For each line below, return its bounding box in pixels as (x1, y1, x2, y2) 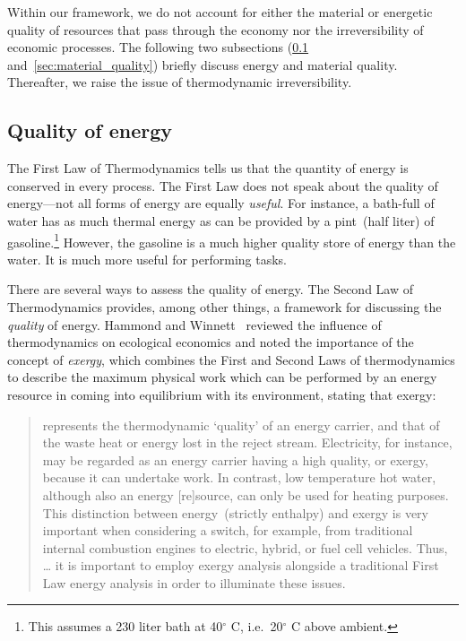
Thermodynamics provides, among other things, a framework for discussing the (7, 297, 442, 316)
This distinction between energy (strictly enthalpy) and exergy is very (42, 503, 428, 522)
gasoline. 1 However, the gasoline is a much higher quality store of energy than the (7, 230, 456, 251)
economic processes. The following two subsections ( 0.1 (7, 38, 309, 56)
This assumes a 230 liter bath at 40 (28, 617, 223, 636)
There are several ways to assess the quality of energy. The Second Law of (7, 280, 414, 299)
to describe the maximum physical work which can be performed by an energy (7, 368, 437, 386)
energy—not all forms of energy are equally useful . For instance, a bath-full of (7, 194, 435, 212)
